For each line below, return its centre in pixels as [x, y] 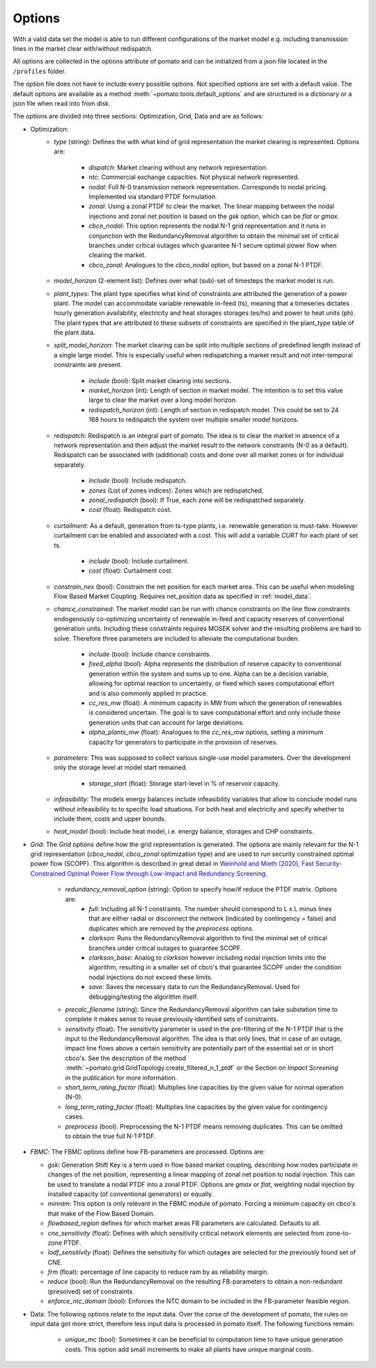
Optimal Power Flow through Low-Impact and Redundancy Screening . [167, 873]
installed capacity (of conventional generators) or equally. [131, 1194]
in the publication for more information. [121, 1078]
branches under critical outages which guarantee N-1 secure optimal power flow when [213, 245]
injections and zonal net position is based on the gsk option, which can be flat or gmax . [214, 216]
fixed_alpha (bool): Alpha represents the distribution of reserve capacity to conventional [215, 664]
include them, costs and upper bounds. [110, 818]
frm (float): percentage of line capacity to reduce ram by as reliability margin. [158, 1272]
